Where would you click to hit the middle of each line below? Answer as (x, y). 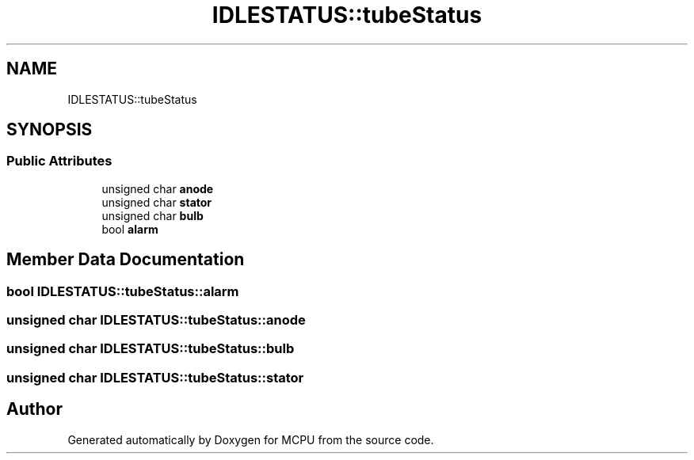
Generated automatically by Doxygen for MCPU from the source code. (251, 439)
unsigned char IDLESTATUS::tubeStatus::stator (155, 377)
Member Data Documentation (126, 260)
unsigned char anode (158, 188)
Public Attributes (59, 161)
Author (34, 409)
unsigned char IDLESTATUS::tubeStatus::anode (156, 320)
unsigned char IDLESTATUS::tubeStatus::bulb (151, 349)
